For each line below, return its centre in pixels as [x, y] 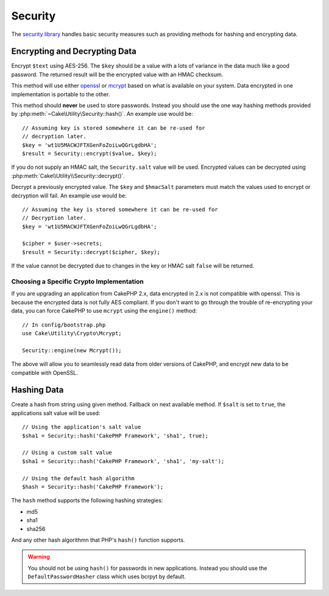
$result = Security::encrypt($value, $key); [90, 153]
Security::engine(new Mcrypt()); [72, 350]
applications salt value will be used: [56, 413]
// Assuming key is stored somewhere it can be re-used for [114, 128]
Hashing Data [37, 390]
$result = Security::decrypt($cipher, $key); [91, 252]
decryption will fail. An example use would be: [69, 196]
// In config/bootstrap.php [64, 325]
